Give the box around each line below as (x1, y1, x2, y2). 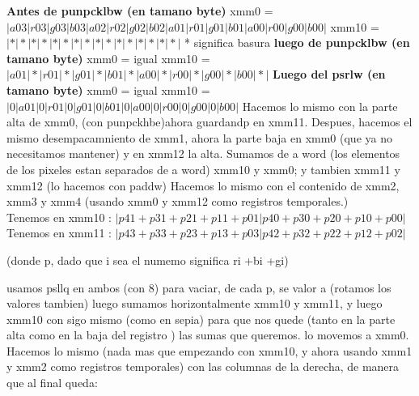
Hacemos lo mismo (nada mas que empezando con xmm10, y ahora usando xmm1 (6, 342, 413, 359)
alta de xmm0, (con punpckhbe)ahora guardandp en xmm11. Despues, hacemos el (6, 113, 413, 130)
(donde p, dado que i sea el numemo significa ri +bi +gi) (6, 251, 289, 268)
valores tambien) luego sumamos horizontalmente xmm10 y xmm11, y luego (6, 295, 383, 312)
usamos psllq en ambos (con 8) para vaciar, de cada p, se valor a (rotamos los (6, 279, 391, 296)
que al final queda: (6, 374, 98, 391)
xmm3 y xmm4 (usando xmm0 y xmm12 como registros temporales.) (6, 193, 349, 210)
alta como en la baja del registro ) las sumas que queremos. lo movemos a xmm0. (6, 326, 409, 343)
